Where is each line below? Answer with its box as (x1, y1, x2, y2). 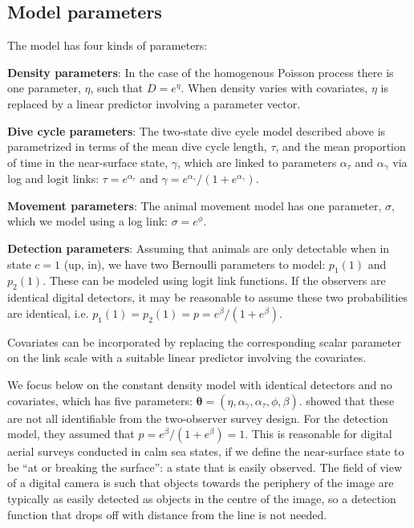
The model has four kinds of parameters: (7, 37, 208, 54)
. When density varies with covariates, (181, 79, 368, 96)
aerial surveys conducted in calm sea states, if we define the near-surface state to (7, 443, 404, 460)
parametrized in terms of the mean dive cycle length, (7, 138, 267, 155)
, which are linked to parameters (177, 153, 337, 170)
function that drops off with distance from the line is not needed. (7, 506, 327, 522)
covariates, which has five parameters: (7, 392, 193, 408)
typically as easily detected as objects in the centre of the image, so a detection (7, 489, 396, 506)
